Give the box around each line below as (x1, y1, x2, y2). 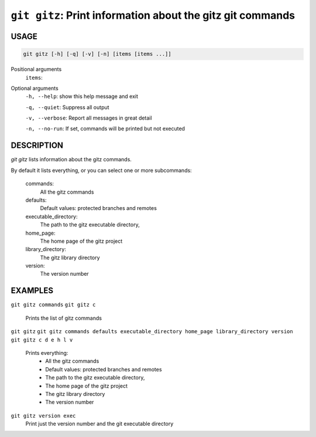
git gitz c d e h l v (11, 336, 73, 343)
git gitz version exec (11, 412, 76, 419)
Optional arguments (11, 84, 59, 92)
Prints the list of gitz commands (25, 314, 102, 321)
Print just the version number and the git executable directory (25, 420, 174, 428)
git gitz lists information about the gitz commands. (11, 156, 132, 163)
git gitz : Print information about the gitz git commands (11, 9, 296, 22)
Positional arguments (11, 66, 62, 73)
